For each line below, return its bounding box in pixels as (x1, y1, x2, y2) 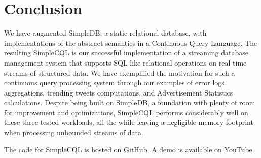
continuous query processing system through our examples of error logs (4, 77, 225, 88)
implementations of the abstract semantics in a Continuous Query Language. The (4, 37, 257, 48)
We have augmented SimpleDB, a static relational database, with (4, 27, 207, 38)
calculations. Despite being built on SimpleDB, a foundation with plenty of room (4, 97, 255, 108)
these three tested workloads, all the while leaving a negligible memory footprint (4, 117, 253, 128)
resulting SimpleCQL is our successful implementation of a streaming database (4, 47, 248, 58)
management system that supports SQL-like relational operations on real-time (4, 57, 247, 68)
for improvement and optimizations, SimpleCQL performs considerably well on (4, 107, 248, 117)
